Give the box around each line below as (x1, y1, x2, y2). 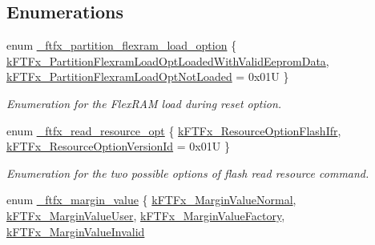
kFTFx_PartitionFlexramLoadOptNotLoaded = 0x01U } (6, 68, 289, 85)
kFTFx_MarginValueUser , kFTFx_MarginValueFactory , (6, 207, 285, 223)
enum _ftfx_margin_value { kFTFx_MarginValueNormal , (6, 191, 296, 208)
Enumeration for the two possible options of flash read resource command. (6, 164, 369, 181)
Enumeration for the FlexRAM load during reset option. (6, 94, 282, 111)
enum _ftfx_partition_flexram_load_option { (6, 37, 237, 54)
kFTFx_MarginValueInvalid (6, 223, 145, 239)
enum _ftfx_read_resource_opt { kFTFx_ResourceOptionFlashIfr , (6, 122, 341, 139)
